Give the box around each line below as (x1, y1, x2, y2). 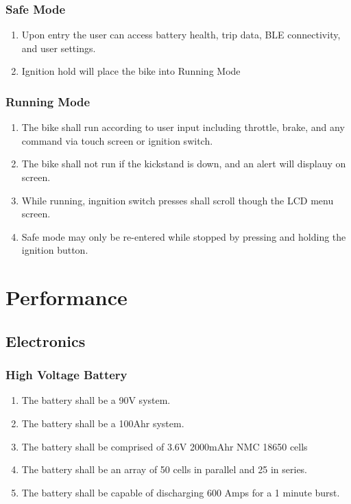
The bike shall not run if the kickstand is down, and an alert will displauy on (21, 156, 346, 171)
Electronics (5, 330, 86, 351)
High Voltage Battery (5, 366, 128, 383)
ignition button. (21, 243, 88, 257)
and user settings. (21, 40, 96, 55)
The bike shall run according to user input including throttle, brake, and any (21, 120, 345, 134)
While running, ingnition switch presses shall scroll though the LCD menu (21, 193, 334, 207)
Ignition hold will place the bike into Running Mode (21, 64, 241, 78)
